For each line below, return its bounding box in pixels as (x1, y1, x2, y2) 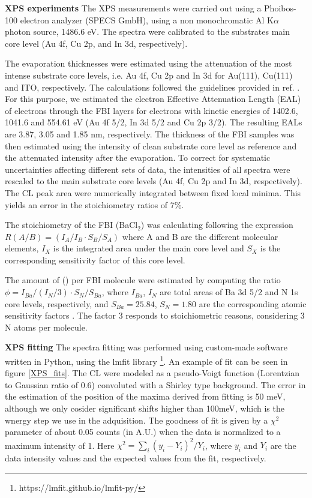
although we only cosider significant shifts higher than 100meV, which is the (5, 402, 284, 415)
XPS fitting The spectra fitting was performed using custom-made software (5, 341, 287, 353)
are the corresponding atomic (199, 297, 307, 310)
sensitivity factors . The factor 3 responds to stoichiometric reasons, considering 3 (5, 309, 305, 322)
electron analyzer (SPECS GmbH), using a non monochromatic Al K (20, 13, 274, 26)
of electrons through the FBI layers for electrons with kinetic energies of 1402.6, (5, 104, 298, 116)
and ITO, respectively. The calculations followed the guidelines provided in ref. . (5, 80, 300, 93)
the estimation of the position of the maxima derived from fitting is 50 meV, (5, 390, 286, 403)
